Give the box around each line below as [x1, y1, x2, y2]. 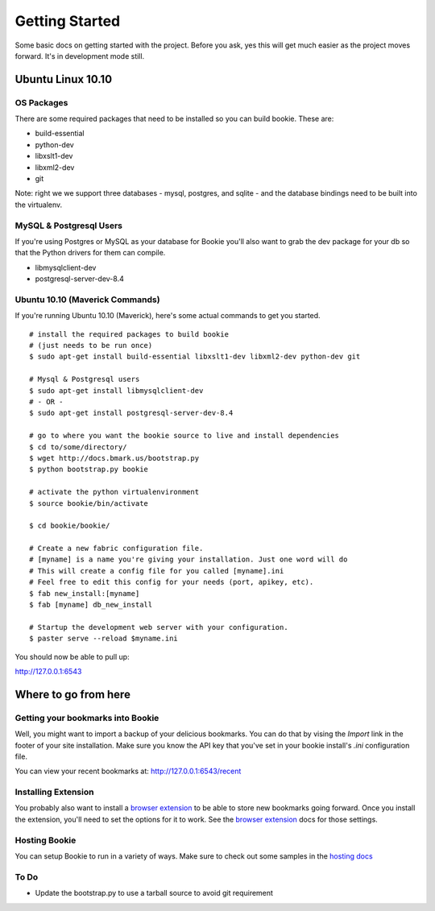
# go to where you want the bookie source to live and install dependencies [29, 431, 340, 441]
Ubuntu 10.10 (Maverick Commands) [14, 294, 160, 305]
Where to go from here [14, 687, 130, 701]
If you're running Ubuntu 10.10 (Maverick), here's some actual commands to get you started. [14, 311, 321, 321]
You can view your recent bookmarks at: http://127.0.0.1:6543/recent [14, 766, 242, 776]
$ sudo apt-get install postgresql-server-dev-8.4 [29, 408, 234, 418]
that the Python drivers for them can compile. [14, 248, 166, 258]
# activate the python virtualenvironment [29, 487, 200, 497]
